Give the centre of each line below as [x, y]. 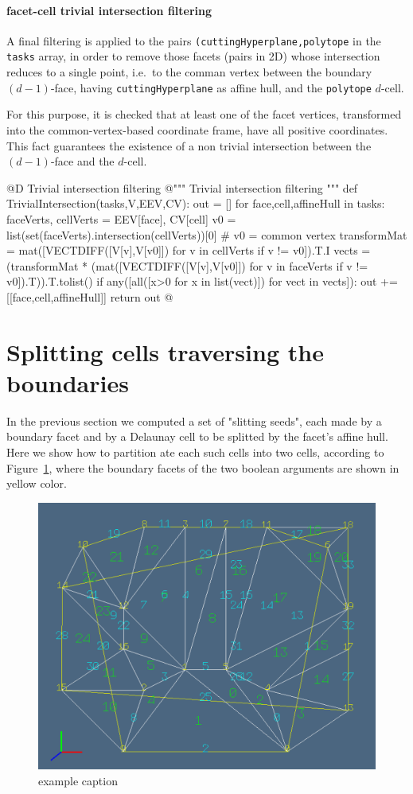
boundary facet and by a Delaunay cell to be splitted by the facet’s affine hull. [197, 436]
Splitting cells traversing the [165, 351]
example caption [78, 780]
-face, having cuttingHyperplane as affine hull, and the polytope [211, 87]
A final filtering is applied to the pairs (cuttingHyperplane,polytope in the [194, 40]
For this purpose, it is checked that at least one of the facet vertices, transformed [204, 114]
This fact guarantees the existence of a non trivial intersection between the [189, 145]
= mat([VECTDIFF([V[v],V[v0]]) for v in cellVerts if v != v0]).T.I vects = [189, 250]
